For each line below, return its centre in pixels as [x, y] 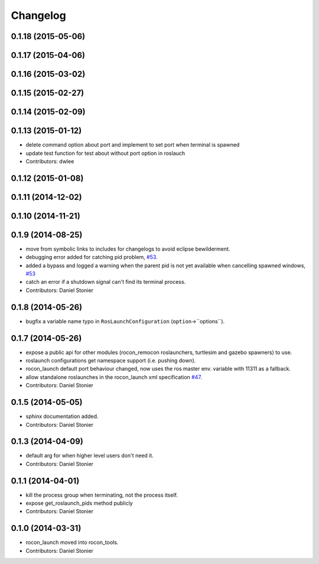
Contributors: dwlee [50, 161]
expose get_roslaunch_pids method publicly [79, 503]
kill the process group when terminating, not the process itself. [102, 495]
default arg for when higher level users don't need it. [89, 456]
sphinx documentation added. [62, 416]
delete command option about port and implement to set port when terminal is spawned [133, 145]
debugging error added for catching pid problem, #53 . [92, 257]
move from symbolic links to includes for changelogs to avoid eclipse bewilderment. [128, 249]
